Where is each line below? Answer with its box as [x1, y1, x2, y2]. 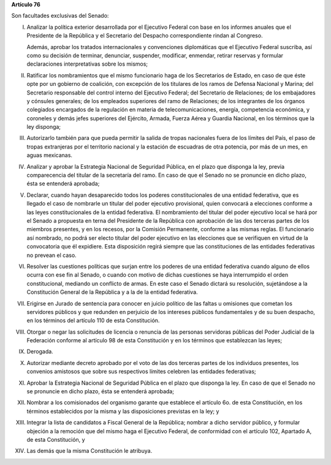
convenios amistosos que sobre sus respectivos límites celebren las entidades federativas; [26, 368, 257, 375]
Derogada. [26, 348, 53, 355]
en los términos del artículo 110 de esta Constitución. [26, 317, 160, 325]
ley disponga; [26, 123, 61, 131]
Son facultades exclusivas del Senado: [11, 12, 109, 20]
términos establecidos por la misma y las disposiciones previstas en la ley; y [26, 407, 219, 415]
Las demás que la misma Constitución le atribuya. [26, 447, 153, 455]
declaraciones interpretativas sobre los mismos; [26, 60, 148, 67]
